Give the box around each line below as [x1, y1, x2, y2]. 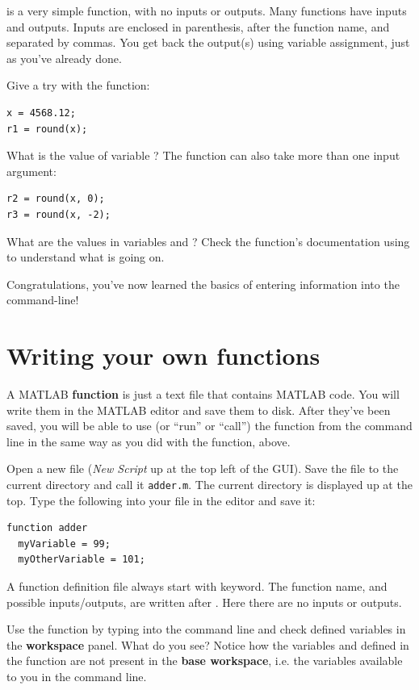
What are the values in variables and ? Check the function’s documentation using [6, 232, 410, 249]
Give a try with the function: [6, 77, 150, 94]
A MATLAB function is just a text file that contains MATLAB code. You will [6, 386, 400, 403]
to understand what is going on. [6, 249, 165, 266]
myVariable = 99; [18, 537, 111, 550]
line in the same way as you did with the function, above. [6, 433, 291, 450]
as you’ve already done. [6, 49, 122, 66]
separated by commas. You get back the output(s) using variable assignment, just [6, 34, 410, 51]
